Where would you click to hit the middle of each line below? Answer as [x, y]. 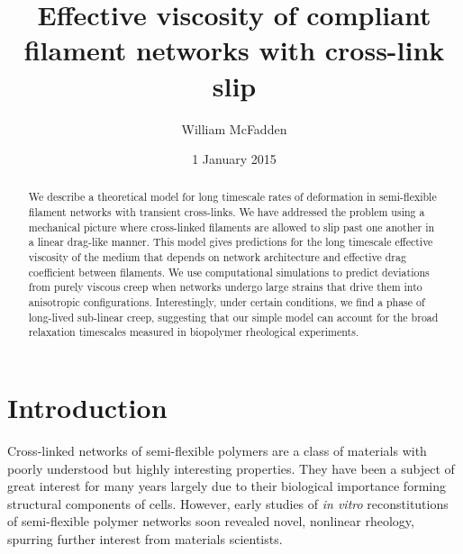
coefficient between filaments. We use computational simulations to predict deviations [229, 272]
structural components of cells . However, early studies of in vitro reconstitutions [228, 503]
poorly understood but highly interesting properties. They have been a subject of [231, 468]
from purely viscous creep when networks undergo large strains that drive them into [225, 287]
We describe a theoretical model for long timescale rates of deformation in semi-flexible [232, 197]
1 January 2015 [234, 159]
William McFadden [234, 128]
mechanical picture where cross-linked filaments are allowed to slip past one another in [231, 227]
